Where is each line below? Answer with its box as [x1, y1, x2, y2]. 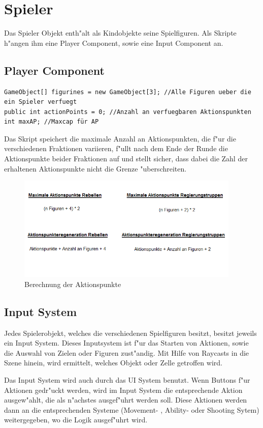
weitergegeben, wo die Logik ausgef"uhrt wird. [4, 414, 148, 425]
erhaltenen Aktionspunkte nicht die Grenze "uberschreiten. [4, 163, 187, 174]
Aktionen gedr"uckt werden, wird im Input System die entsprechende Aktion [4, 384, 243, 395]
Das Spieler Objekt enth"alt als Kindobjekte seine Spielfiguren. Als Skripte [4, 27, 237, 38]
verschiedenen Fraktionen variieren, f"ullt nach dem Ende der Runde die [4, 143, 228, 154]
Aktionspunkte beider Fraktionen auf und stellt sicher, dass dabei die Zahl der [4, 153, 248, 164]
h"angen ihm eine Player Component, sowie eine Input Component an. [4, 37, 223, 48]
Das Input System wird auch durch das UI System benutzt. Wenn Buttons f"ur [4, 375, 250, 385]
